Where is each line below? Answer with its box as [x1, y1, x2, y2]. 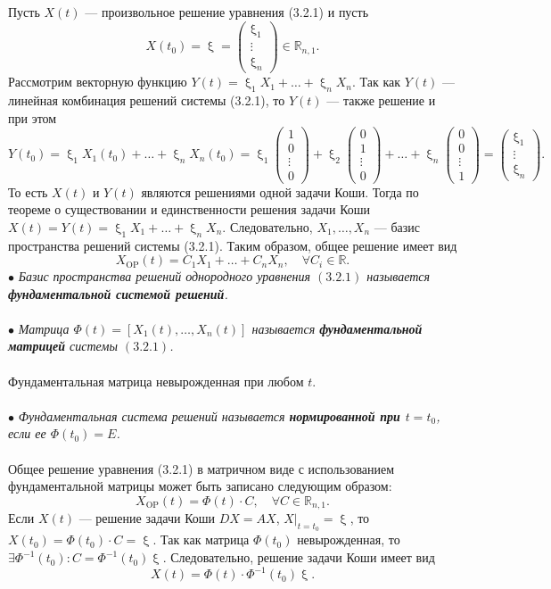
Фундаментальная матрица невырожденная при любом [8, 371, 304, 390]
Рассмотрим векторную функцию [8, 72, 187, 91]
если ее [8, 424, 46, 443]
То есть [8, 182, 48, 201]
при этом [8, 108, 57, 127]
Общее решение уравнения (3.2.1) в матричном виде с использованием [8, 459, 395, 477]
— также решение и [326, 91, 436, 110]
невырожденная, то [297, 530, 400, 549]
